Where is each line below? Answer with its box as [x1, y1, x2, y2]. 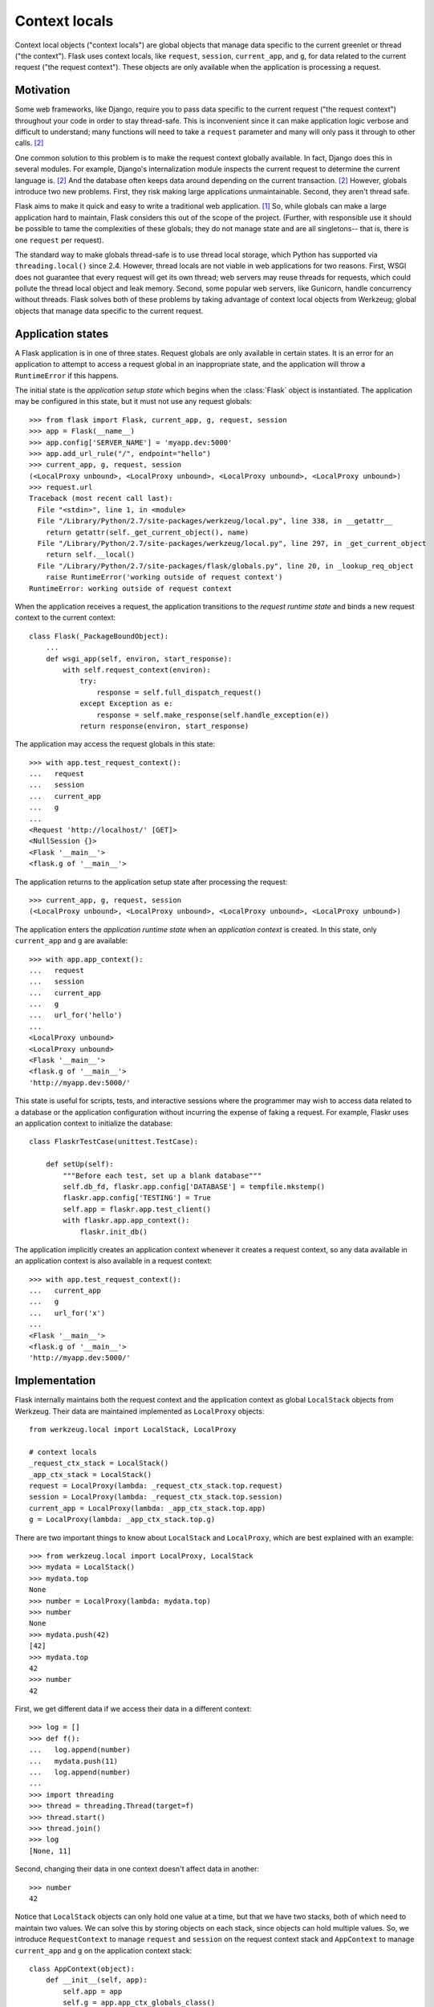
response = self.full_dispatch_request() [96, 687, 262, 697]
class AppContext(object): [29, 1964, 136, 1973]
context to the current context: [14, 613, 116, 622]
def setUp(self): [45, 1160, 114, 1169]
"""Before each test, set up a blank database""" [63, 1170, 262, 1180]
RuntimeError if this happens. [14, 370, 120, 381]
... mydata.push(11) [29, 1757, 119, 1765]
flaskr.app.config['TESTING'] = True [63, 1193, 212, 1203]
